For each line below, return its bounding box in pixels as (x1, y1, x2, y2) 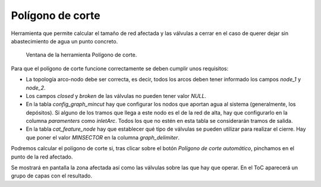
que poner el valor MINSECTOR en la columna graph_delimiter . (26, 134, 180, 141)
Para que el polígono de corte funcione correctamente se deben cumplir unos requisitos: (11, 65, 229, 72)
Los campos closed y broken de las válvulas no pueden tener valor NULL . (26, 92, 206, 99)
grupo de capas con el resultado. (11, 172, 92, 179)
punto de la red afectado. (11, 153, 73, 160)
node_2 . (26, 84, 46, 91)
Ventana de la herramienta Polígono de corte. (26, 51, 137, 59)
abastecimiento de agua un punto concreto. (11, 37, 118, 45)
